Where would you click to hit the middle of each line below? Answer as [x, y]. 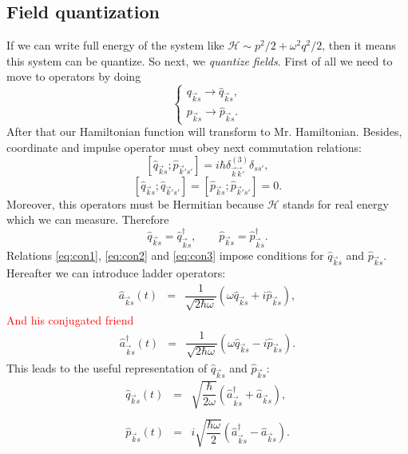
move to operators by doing [74, 76]
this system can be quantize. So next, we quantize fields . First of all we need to [200, 60]
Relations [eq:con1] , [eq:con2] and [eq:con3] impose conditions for [165, 255]
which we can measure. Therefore [88, 219]
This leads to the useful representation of [107, 367]
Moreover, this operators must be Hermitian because [135, 203]
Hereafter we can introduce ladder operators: [116, 273]
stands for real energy [336, 203]
